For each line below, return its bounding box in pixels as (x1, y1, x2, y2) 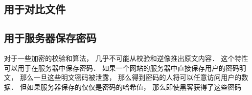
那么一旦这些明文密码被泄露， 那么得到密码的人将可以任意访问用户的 (20, 72, 242, 82)
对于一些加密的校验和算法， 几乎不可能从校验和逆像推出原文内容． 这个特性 (4, 53, 249, 63)
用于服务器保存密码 (4, 30, 96, 45)
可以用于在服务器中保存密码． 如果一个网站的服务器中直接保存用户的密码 (4, 62, 239, 73)
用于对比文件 (4, 1, 66, 17)
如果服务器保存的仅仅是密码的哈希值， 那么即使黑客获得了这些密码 (26, 81, 242, 92)
